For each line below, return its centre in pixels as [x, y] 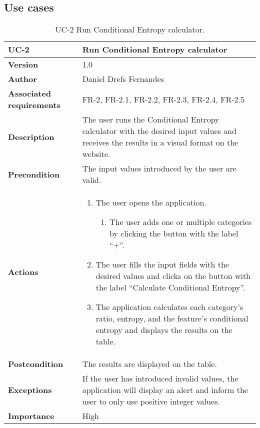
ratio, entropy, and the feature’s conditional [172, 318]
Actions [23, 272]
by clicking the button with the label [174, 233]
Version [23, 64]
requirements [34, 105]
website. [96, 154]
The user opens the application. [151, 202]
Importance [31, 416]
